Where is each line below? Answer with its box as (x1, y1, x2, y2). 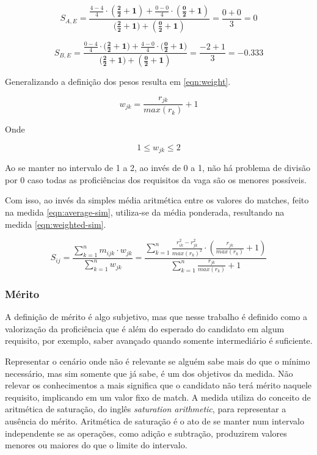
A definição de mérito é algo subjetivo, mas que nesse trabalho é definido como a (5, 310, 308, 323)
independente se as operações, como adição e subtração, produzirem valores (5, 426, 287, 439)
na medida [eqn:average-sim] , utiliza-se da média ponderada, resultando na (5, 206, 285, 218)
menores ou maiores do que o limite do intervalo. (5, 439, 188, 451)
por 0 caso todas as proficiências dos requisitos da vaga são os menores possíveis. (5, 173, 307, 186)
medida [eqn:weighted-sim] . (5, 217, 106, 230)
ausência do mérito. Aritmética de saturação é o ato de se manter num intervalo (5, 415, 304, 428)
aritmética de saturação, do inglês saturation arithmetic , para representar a (5, 402, 286, 415)
